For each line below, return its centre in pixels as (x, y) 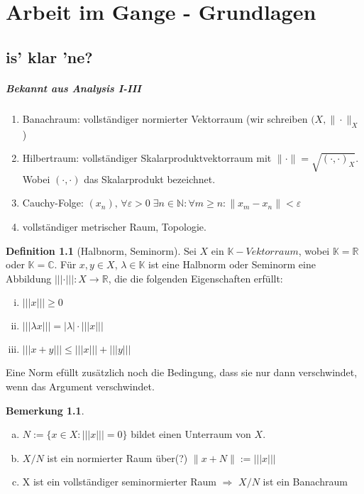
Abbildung (29, 278)
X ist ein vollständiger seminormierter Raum (119, 482)
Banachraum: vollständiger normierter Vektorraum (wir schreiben (165, 118)
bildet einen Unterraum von (191, 434)
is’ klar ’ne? (49, 56)
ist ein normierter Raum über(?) (117, 457)
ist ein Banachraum (305, 482)
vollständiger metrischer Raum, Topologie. (114, 227)
